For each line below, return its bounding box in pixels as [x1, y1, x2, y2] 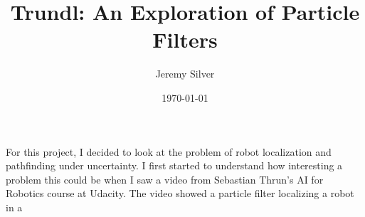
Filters [152, 25, 218, 54]
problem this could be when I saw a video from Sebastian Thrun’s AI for [6, 171, 324, 186]
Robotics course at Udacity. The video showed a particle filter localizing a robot [6, 186, 354, 201]
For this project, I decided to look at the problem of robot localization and [6, 144, 332, 159]
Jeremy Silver [155, 66, 215, 81]
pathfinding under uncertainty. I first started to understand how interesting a [6, 158, 343, 173]
